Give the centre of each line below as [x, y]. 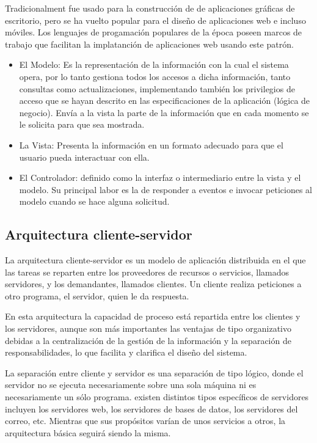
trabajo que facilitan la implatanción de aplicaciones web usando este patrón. [149, 44]
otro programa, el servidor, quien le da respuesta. [97, 295]
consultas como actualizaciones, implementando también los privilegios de [157, 88]
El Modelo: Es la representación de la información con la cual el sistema [154, 64]
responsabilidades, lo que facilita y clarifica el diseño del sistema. [126, 352]
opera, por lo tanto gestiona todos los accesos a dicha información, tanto [155, 76]
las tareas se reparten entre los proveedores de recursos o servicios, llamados [147, 272]
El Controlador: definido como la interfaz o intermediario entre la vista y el [160, 178]
